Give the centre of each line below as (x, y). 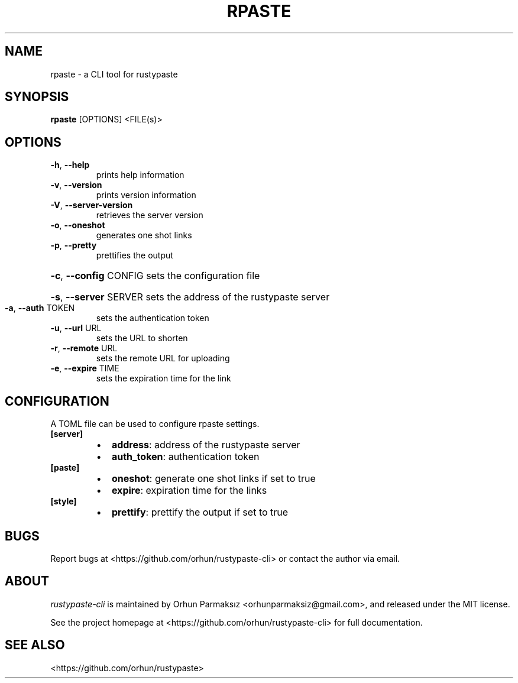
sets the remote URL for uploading (163, 358)
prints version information (146, 195)
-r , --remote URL (84, 348)
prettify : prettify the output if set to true (200, 512)
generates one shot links (144, 235)
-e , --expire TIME (85, 368)
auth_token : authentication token (185, 457)
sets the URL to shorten (142, 338)
